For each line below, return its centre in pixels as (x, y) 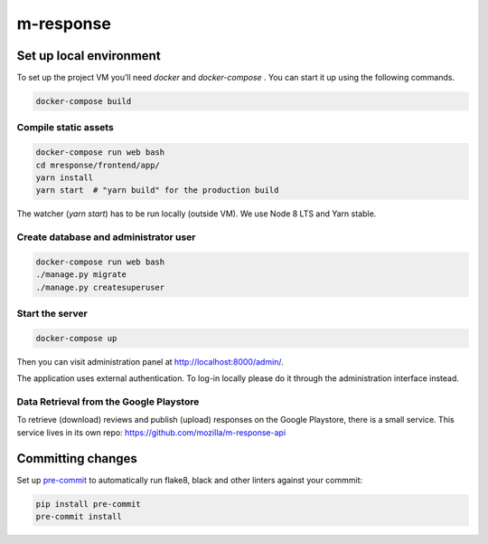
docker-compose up (76, 338)
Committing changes (77, 458)
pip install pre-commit (89, 504)
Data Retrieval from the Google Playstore (108, 401)
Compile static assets (66, 128)
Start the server (52, 314)
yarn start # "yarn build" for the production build (157, 191)
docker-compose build (84, 101)
